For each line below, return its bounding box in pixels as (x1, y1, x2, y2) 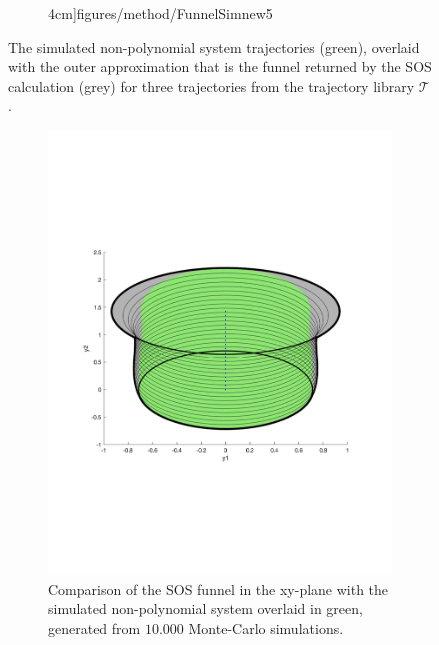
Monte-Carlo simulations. (188, 618, 344, 639)
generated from (48, 618, 141, 639)
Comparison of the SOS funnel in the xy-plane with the (48, 578, 389, 599)
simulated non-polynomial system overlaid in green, (48, 598, 363, 619)
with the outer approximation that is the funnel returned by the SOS (8, 56, 432, 77)
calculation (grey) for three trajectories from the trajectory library (8, 75, 415, 96)
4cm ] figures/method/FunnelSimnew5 (48, 3, 273, 23)
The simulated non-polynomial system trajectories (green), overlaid (8, 36, 420, 57)
